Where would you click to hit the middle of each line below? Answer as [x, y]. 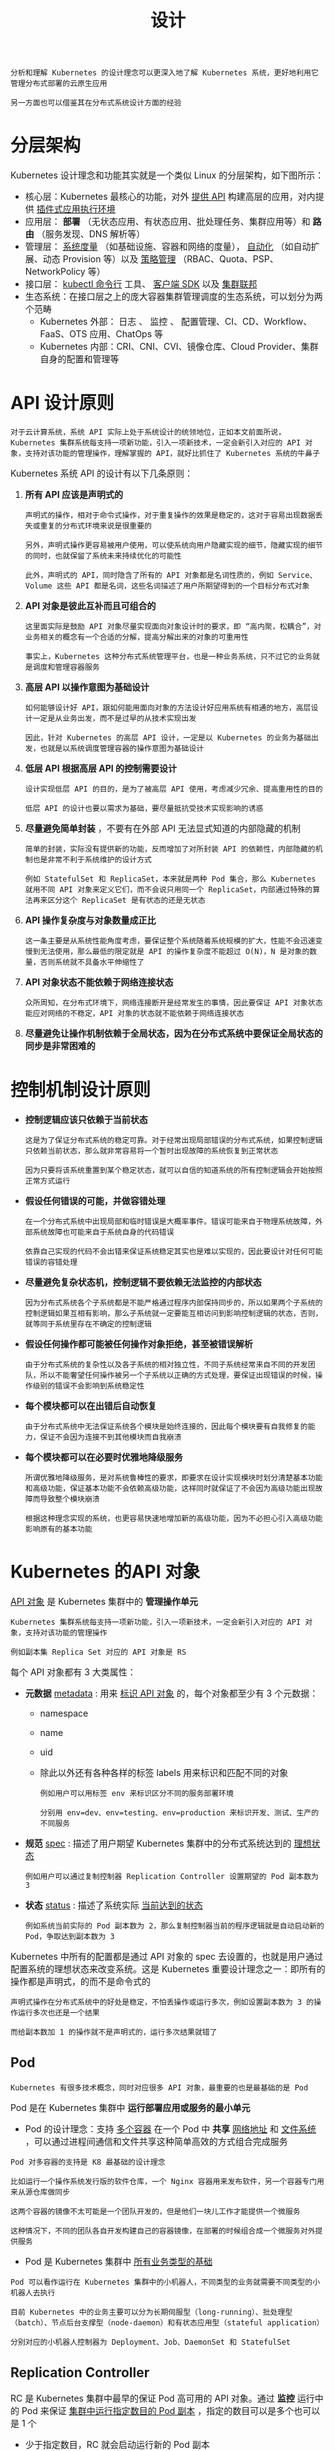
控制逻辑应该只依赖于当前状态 [86, 1119]
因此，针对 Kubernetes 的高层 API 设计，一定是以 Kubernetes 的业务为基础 [168, 738]
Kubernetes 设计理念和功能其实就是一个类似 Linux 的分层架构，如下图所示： [167, 175]
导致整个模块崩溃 [69, 1499]
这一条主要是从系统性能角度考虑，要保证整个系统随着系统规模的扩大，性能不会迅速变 [173, 941]
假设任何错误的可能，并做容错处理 [95, 1200]
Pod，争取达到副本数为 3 [69, 1936]
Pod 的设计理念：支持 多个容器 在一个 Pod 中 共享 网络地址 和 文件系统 [170, 2128]
